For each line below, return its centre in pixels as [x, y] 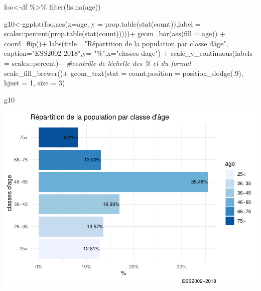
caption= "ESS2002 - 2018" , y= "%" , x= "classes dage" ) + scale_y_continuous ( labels [128, 53]
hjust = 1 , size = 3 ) [35, 83]
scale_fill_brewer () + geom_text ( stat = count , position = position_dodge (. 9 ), [124, 73]
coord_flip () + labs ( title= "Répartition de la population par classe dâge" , [116, 43]
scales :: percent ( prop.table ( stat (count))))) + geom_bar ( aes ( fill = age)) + [115, 33]
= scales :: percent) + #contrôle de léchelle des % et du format [98, 63]
